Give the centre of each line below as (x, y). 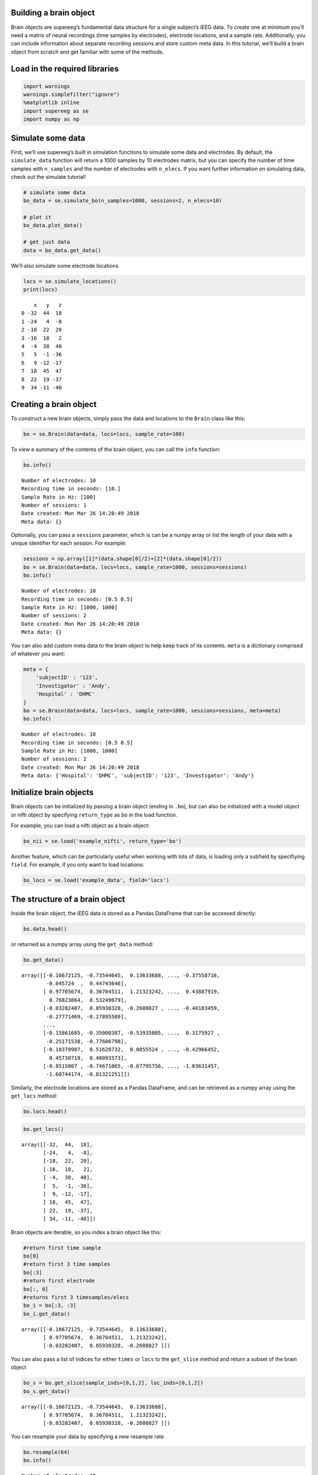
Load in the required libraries (65, 69)
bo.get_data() (44, 960)
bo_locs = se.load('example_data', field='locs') (96, 880)
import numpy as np (51, 119)
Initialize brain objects (52, 793)
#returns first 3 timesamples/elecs (76, 1297)
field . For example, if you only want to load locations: (77, 865)
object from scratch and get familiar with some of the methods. (87, 52)
